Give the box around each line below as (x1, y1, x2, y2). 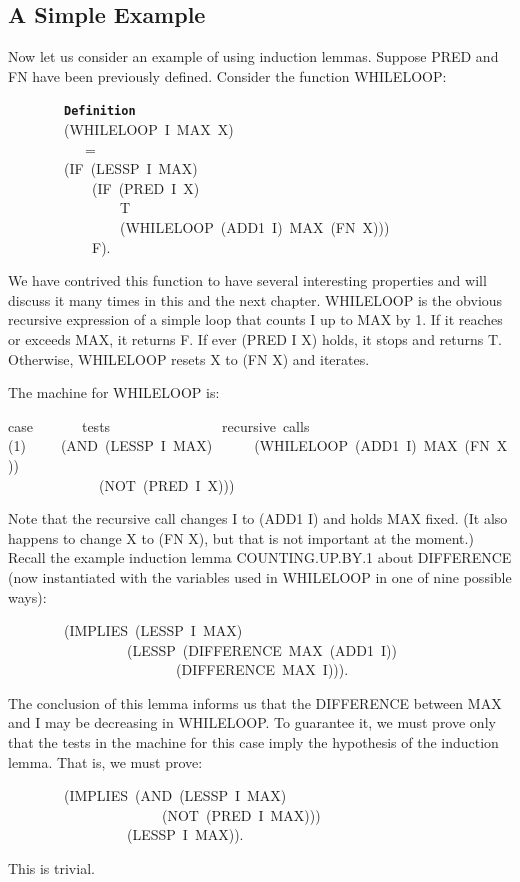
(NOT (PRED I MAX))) (161, 804, 321, 825)
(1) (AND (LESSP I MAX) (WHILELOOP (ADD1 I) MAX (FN (8, 435, 490, 456)
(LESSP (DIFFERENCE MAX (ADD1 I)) (126, 639, 397, 660)
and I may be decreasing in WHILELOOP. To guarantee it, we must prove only (8, 712, 496, 733)
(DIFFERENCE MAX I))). (175, 659, 349, 680)
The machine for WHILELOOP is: (8, 382, 220, 403)
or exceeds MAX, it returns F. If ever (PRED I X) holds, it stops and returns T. (8, 328, 502, 349)
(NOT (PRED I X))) (98, 474, 235, 495)
